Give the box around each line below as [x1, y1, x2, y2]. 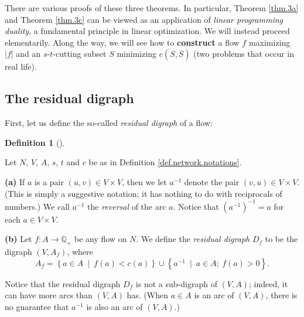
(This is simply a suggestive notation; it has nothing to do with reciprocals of [5, 187, 282, 199]
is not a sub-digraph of [135, 277, 217, 289]
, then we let [122, 175, 167, 188]
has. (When [127, 289, 169, 301]
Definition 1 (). [5, 136, 65, 148]
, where [67, 246, 93, 258]
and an [16, 47, 41, 60]
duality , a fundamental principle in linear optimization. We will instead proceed [5, 25, 290, 37]
